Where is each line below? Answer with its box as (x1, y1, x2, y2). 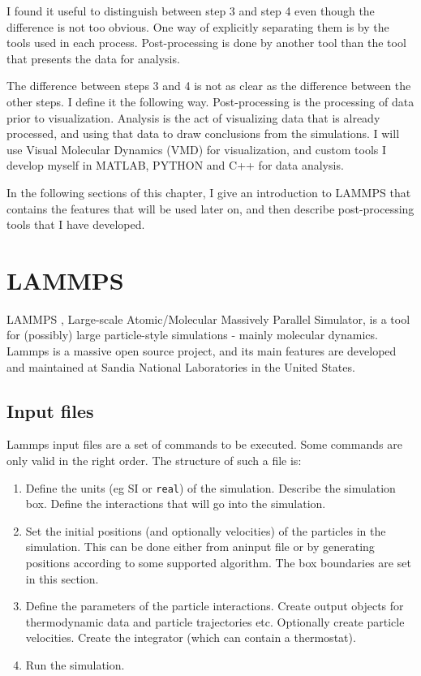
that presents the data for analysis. (6, 50, 180, 67)
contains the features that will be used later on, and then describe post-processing (6, 200, 415, 217)
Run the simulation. (25, 657, 125, 674)
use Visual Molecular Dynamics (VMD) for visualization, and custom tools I (6, 140, 386, 157)
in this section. (25, 570, 99, 587)
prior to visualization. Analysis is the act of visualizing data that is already (6, 109, 380, 126)
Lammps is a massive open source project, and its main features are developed (6, 342, 397, 360)
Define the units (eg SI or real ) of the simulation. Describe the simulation (25, 479, 396, 496)
